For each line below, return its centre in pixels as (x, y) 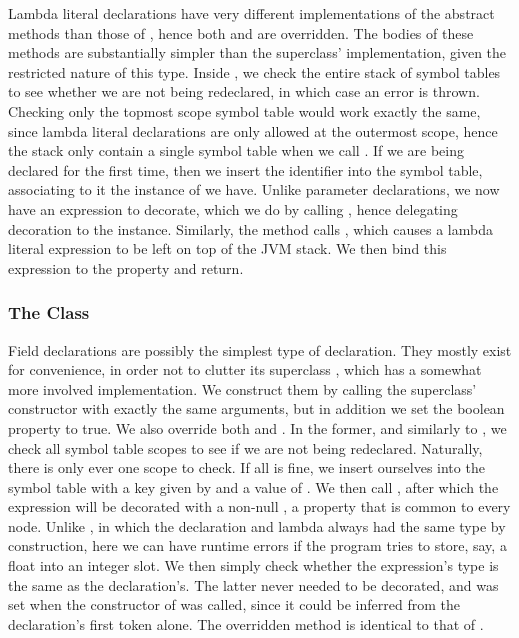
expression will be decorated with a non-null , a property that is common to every (259, 506)
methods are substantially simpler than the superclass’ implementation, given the (257, 52)
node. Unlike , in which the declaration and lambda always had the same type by (257, 525)
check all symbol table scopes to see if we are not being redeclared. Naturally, (245, 447)
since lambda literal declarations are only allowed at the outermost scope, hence (253, 130)
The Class (49, 312)
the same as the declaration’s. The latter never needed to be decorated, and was (253, 584)
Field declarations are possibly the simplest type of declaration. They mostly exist (260, 349)
